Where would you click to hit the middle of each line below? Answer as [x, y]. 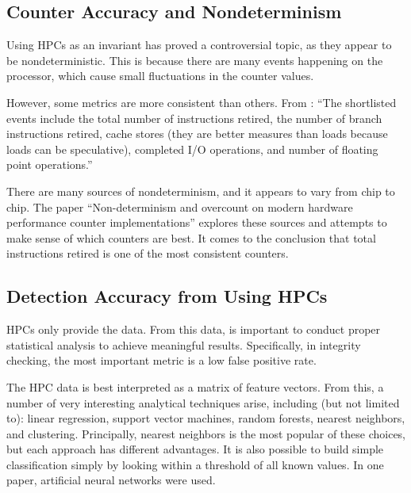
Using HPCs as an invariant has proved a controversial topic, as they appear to [199, 45]
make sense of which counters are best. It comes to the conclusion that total [191, 237]
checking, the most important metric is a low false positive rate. [161, 360]
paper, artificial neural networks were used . [111, 480]
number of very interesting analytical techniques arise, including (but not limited [203, 402]
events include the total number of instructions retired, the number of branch [194, 118]
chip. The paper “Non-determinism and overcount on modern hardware [180, 206]
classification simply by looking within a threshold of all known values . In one [195, 464]
